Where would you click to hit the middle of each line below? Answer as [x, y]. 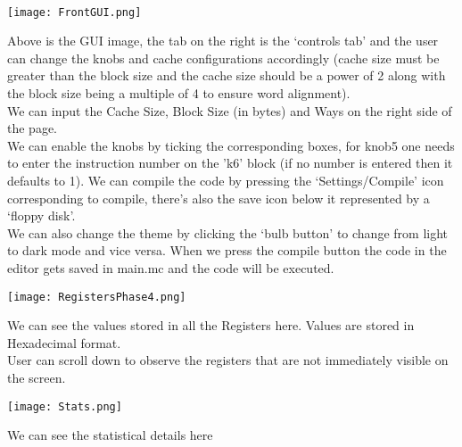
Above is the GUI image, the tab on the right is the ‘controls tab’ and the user [223, 41]
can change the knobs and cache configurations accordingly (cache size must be [223, 58]
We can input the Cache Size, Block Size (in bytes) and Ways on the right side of [230, 110]
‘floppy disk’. [41, 215]
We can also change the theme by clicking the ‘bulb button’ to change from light [228, 232]
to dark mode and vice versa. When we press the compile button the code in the [227, 250]
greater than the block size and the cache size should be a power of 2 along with [227, 75]
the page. [32, 128]
